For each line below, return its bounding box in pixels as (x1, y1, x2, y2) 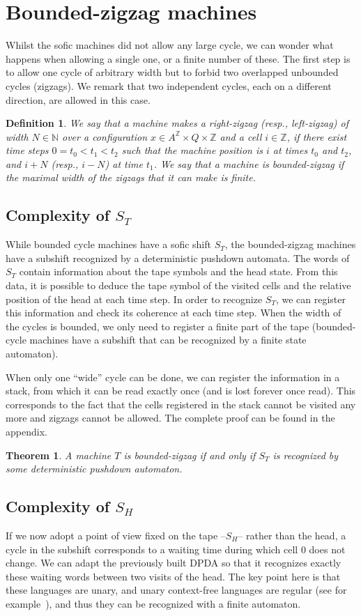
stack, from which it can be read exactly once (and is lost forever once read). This (6, 383, 356, 398)
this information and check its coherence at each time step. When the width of (6, 305, 341, 320)
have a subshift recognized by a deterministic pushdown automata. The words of (6, 250, 350, 265)
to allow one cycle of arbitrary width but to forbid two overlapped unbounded (6, 65, 339, 79)
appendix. (6, 424, 47, 438)
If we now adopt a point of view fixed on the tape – (6, 528, 226, 542)
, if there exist (286, 129, 347, 144)
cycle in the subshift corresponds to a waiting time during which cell (6, 541, 298, 556)
